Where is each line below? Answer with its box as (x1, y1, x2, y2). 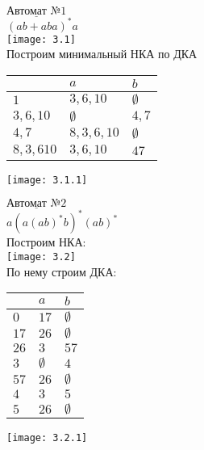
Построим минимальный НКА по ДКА (6, 45, 198, 62)
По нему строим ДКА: (6, 263, 117, 280)
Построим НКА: (6, 233, 86, 250)
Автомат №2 (6, 197, 67, 209)
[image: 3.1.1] (6, 174, 88, 186)
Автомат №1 (6, 6, 67, 17)
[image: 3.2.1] (6, 432, 88, 444)
